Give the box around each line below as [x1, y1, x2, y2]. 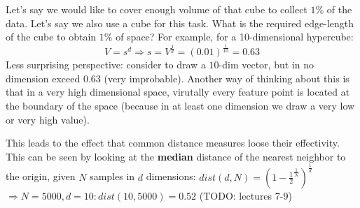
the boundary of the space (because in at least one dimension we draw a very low [6, 98, 355, 112]
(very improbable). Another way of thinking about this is [104, 70, 349, 85]
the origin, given [6, 169, 76, 184]
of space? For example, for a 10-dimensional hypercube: [116, 29, 354, 44]
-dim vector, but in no [219, 57, 314, 72]
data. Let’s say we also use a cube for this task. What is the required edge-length [6, 15, 354, 30]
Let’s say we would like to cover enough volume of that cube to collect [6, 2, 307, 16]
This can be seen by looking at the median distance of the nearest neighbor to [6, 149, 346, 163]
